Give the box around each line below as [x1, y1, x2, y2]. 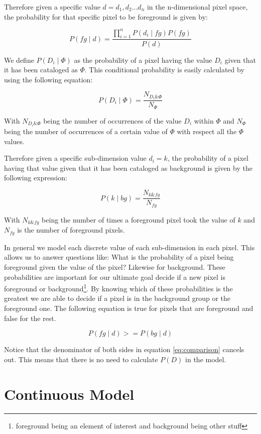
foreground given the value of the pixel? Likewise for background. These [4, 261, 225, 272]
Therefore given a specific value [4, 2, 100, 12]
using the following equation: [4, 74, 93, 84]
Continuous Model [4, 383, 135, 404]
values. [4, 136, 25, 146]
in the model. [185, 354, 226, 364]
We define [4, 54, 34, 65]
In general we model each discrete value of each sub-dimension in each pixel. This [4, 242, 255, 252]
